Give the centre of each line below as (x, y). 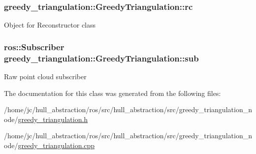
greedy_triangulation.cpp (56, 145)
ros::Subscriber (34, 46)
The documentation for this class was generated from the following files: (112, 93)
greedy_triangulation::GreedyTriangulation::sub (101, 58)
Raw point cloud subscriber (45, 76)
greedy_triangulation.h (53, 119)
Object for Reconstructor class (50, 25)
